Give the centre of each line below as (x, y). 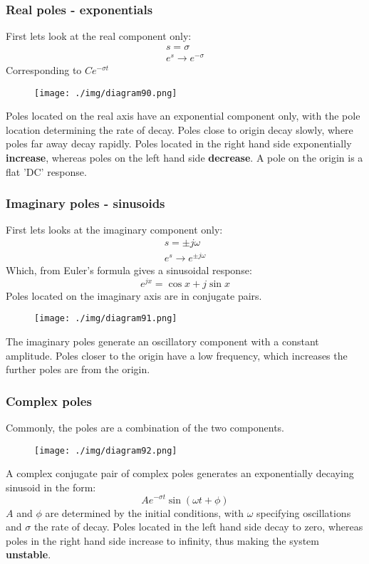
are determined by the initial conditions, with (145, 512)
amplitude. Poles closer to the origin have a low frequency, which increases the (177, 355)
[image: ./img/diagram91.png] (106, 319)
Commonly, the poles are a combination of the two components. (145, 428)
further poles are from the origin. (78, 369)
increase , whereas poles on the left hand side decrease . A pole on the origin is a (184, 157)
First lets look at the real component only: (99, 36)
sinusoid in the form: (51, 487)
